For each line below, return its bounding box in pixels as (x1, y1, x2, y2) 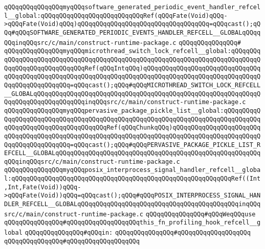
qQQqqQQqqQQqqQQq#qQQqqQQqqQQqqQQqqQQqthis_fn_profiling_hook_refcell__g (4, 219, 261, 227)
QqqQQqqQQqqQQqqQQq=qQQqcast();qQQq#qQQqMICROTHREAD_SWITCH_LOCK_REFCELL (4, 81, 261, 89)
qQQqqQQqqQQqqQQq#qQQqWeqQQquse (145, 210, 256, 218)
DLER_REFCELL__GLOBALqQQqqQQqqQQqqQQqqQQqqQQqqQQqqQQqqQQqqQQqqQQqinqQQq (4, 201, 261, 208)
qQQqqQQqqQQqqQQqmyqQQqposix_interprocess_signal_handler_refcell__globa (4, 166, 261, 174)
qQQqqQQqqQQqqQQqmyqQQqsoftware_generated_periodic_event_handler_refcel (4, 4, 261, 11)
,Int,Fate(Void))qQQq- (4, 183, 81, 191)
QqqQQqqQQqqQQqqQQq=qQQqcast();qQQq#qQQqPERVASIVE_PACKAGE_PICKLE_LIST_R (4, 141, 261, 148)
